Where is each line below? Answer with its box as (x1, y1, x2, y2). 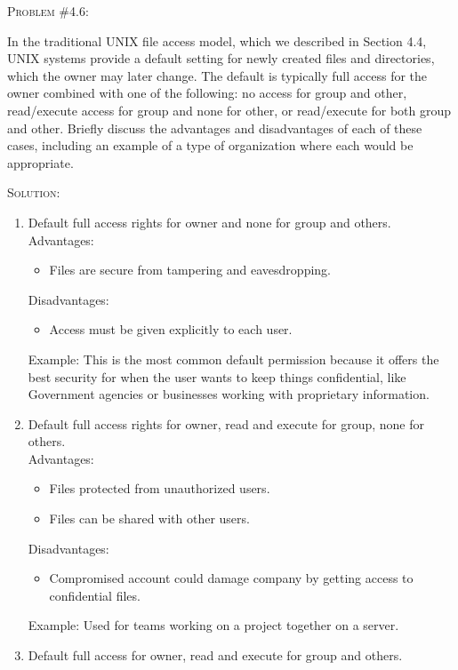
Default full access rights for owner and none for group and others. (28, 212, 391, 231)
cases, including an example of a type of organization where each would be (7, 136, 414, 155)
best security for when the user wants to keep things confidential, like (28, 367, 406, 386)
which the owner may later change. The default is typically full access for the (7, 66, 428, 84)
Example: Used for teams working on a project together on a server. (28, 616, 399, 634)
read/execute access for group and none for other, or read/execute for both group (7, 100, 452, 119)
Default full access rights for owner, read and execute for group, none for (28, 414, 425, 433)
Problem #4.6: (7, 2, 89, 20)
